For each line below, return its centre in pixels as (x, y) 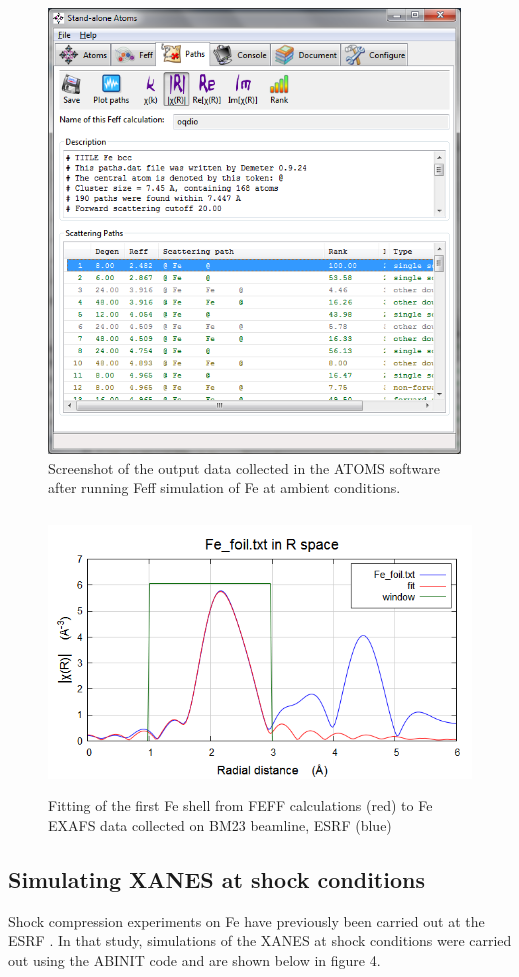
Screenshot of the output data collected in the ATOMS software (244, 467)
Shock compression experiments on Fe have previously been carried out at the (246, 920)
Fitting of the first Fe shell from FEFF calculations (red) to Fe (240, 805)
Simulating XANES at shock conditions (216, 879)
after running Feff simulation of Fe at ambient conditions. (224, 487)
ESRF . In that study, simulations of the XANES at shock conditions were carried (260, 940)
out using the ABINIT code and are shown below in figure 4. (194, 960)
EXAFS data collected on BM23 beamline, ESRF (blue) (220, 825)
